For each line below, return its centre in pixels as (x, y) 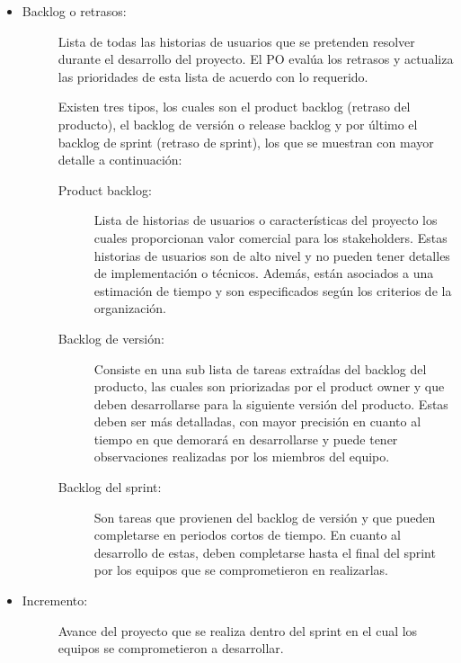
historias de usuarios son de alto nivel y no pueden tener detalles (272, 255)
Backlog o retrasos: (74, 11)
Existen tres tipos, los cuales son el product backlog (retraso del (234, 107)
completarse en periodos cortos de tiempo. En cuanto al (247, 535)
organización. (130, 308)
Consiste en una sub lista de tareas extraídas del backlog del (260, 368)
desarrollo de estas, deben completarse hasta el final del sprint (265, 552)
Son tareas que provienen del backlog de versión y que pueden (265, 517)
